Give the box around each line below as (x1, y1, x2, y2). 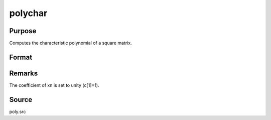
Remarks (9, 69, 38, 77)
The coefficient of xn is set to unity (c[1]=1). (9, 82, 99, 88)
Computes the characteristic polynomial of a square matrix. (9, 40, 132, 46)
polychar (9, 8, 48, 19)
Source (9, 95, 33, 104)
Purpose (9, 27, 37, 35)
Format (9, 53, 33, 61)
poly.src (9, 108, 26, 114)
